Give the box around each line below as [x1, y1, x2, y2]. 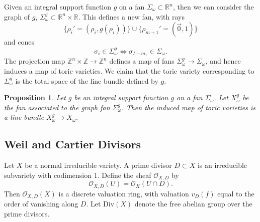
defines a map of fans [109, 56, 175, 66]
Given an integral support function [4, 2, 112, 12]
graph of [4, 11, 30, 22]
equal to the [217, 188, 254, 198]
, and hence [205, 56, 241, 66]
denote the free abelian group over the [134, 198, 252, 209]
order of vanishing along [4, 198, 78, 209]
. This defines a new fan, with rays [78, 11, 185, 22]
